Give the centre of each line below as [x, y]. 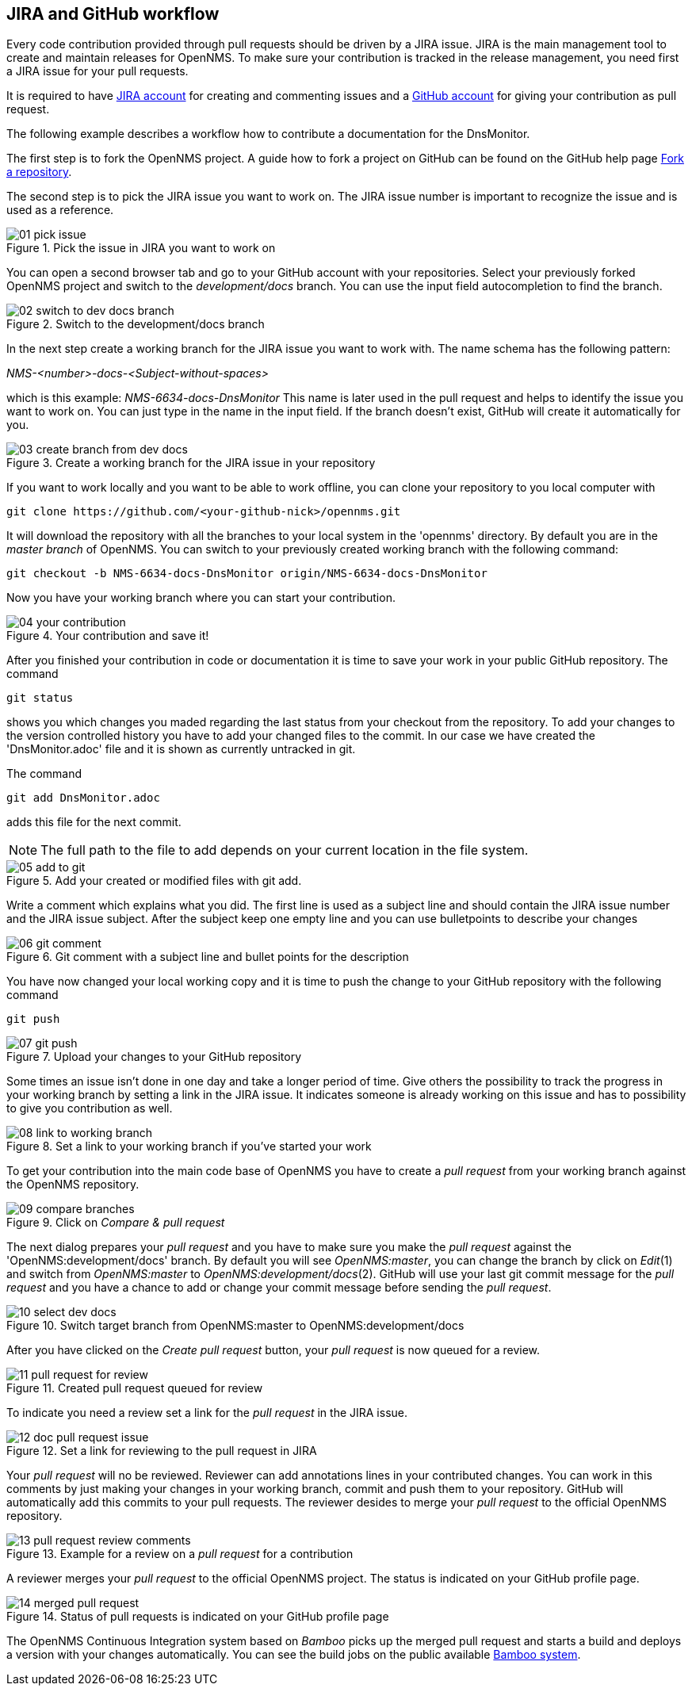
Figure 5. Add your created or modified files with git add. [154, 881]
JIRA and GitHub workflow [113, 14]
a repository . [39, 172]
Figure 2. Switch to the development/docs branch [136, 324]
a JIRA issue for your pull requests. [97, 71]
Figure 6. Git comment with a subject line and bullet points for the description [208, 957]
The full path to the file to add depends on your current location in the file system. [285, 850]
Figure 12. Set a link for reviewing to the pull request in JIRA [162, 1451]
